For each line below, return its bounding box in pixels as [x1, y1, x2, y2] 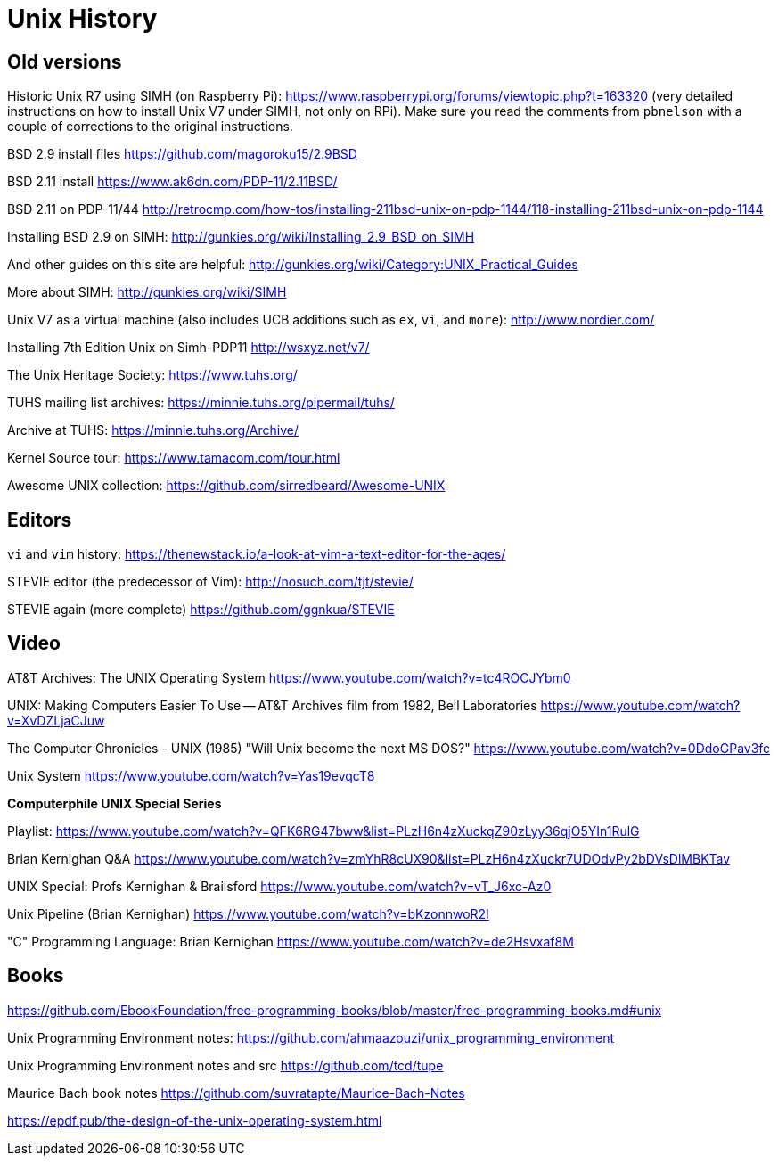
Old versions [7, 50, 122, 73]
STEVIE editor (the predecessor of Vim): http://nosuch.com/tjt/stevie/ [7, 574, 414, 590]
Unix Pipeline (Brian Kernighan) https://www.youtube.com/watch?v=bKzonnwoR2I [7, 905, 489, 921]
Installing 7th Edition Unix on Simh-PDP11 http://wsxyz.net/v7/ [7, 340, 370, 356]
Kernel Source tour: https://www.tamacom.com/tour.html [7, 450, 340, 466]
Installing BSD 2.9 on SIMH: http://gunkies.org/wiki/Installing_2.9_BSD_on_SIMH [7, 229, 475, 245]
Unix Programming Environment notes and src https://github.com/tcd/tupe [7, 1057, 444, 1073]
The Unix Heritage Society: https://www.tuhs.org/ [7, 367, 298, 383]
